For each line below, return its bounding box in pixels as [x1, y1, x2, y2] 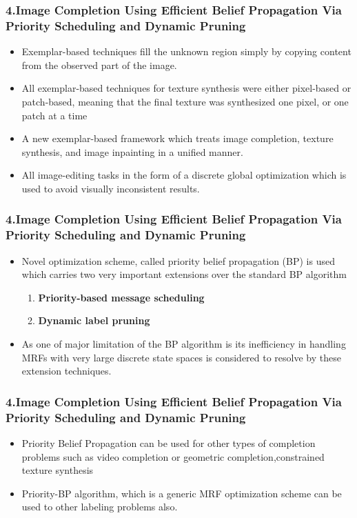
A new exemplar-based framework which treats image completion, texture [21, 131, 334, 146]
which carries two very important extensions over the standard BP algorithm [21, 267, 347, 281]
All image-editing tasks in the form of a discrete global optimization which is [21, 168, 347, 182]
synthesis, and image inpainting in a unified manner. [21, 144, 243, 159]
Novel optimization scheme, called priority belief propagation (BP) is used [21, 253, 335, 268]
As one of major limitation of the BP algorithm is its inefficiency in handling [21, 337, 346, 350]
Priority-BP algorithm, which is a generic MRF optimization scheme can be [21, 486, 342, 500]
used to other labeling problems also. [21, 499, 178, 514]
